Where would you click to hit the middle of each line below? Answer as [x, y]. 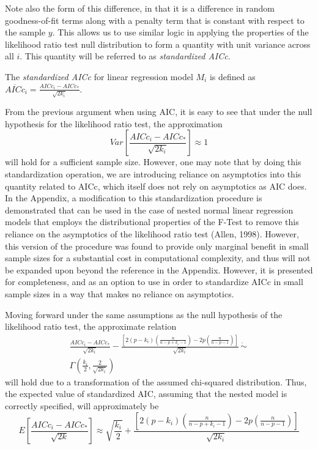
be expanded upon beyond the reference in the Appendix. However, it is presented [159, 269]
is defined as [232, 76]
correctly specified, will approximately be [82, 406]
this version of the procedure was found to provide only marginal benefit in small [157, 246]
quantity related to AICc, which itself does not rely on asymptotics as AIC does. [156, 186]
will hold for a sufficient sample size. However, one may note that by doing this [153, 162]
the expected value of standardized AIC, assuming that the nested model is [146, 394]
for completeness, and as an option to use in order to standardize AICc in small [154, 282]
